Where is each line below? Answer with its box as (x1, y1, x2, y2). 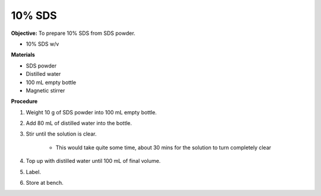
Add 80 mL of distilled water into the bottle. (26, 120, 132, 127)
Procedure (11, 98, 38, 105)
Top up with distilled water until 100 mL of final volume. (26, 158, 161, 165)
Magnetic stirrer (26, 86, 65, 94)
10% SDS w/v (26, 40, 59, 47)
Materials (11, 51, 35, 59)
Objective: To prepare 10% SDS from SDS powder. (11, 30, 136, 37)
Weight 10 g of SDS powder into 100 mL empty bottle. (26, 108, 157, 115)
